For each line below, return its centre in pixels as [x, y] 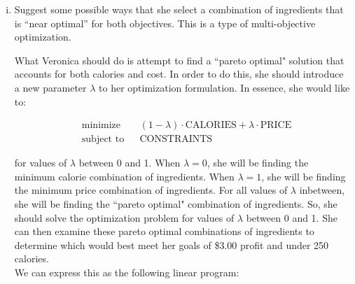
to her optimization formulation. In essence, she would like [224, 87]
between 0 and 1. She [292, 217]
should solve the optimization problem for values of [124, 217]
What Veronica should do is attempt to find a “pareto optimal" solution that [179, 60]
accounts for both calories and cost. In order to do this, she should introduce [179, 74]
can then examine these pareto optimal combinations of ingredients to [164, 231]
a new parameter [50, 87]
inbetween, [322, 190]
